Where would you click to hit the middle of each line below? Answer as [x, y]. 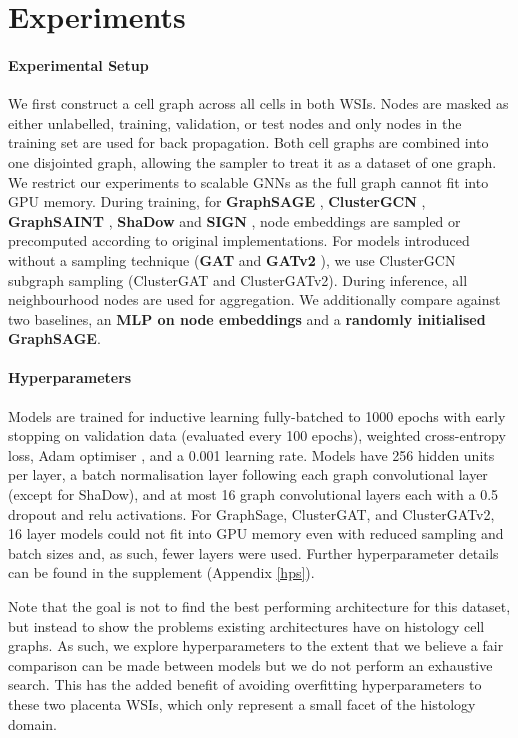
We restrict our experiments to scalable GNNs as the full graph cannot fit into [248, 181]
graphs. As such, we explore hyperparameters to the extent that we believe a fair [256, 645]
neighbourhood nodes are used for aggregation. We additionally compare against [254, 299]
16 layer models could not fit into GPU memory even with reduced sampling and [256, 533]
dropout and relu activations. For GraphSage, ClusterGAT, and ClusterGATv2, [251, 513]
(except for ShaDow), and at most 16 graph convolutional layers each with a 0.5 [253, 494]
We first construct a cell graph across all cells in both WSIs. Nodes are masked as [258, 103]
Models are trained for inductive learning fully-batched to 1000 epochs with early [257, 415]
